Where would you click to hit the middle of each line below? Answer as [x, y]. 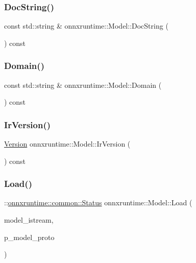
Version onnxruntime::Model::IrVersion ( [67, 144]
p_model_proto [29, 237]
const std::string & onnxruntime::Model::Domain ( [83, 85]
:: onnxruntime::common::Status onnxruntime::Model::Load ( [98, 202]
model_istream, [29, 220]
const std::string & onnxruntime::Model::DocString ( [86, 26]
